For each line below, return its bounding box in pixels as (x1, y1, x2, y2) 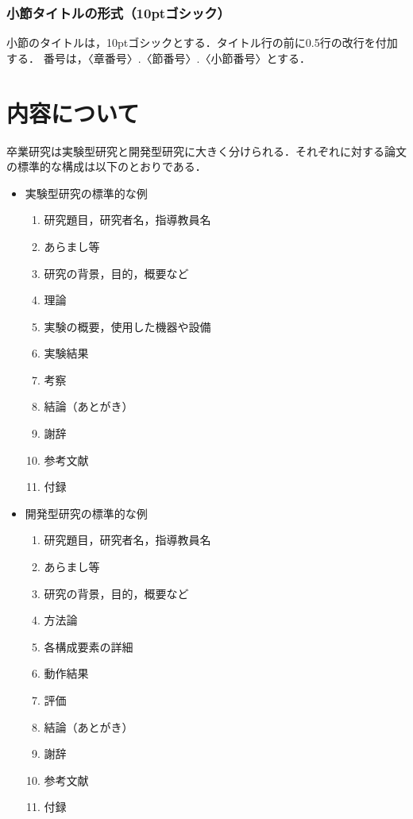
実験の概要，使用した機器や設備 (44, 318, 211, 334)
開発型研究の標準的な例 (25, 504, 148, 521)
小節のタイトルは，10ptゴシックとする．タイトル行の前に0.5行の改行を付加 (6, 34, 398, 51)
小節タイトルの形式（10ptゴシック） (6, 2, 230, 22)
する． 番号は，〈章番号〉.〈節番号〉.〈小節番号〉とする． (6, 49, 311, 66)
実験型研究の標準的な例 (25, 184, 148, 201)
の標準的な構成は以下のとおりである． (6, 158, 206, 175)
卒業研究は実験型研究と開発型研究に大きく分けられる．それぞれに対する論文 (6, 142, 407, 159)
